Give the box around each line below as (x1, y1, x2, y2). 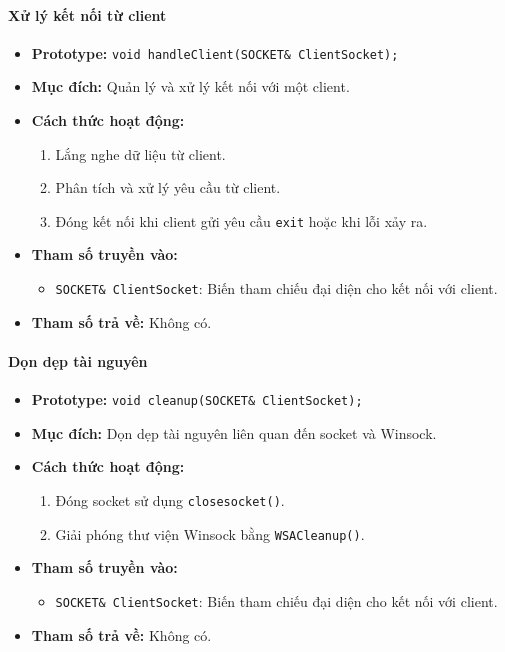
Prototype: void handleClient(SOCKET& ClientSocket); (31, 42, 399, 63)
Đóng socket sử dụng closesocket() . (55, 489, 285, 510)
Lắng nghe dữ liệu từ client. (55, 143, 226, 164)
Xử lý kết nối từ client (8, 4, 167, 25)
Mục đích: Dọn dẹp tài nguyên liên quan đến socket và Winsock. (31, 422, 437, 443)
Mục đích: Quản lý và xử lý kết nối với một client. (31, 76, 350, 97)
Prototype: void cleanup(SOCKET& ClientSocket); (31, 389, 363, 410)
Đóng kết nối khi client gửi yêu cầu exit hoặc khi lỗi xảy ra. (55, 210, 428, 231)
